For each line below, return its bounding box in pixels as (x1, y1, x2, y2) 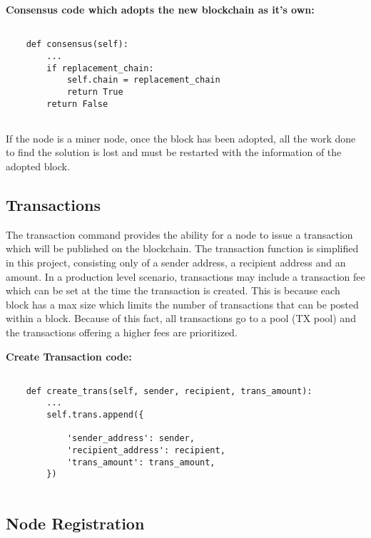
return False (46, 98, 108, 109)
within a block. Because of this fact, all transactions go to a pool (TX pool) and (6, 311, 356, 326)
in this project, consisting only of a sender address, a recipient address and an (6, 255, 346, 270)
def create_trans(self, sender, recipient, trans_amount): (26, 386, 312, 396)
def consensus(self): (26, 39, 128, 50)
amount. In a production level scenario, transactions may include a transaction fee (6, 269, 365, 284)
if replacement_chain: (46, 63, 154, 73)
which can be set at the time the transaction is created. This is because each (6, 283, 340, 298)
